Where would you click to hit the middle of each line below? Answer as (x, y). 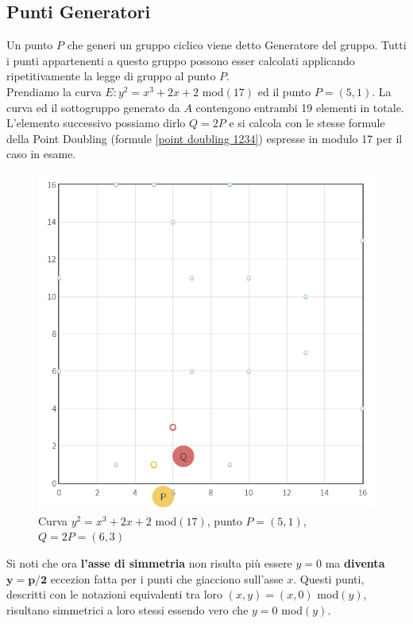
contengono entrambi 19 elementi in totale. (300, 107)
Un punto (30, 45)
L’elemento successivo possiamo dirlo (96, 123)
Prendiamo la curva (54, 91)
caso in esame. (41, 154)
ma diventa (355, 563)
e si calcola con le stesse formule (307, 123)
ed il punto (284, 91)
